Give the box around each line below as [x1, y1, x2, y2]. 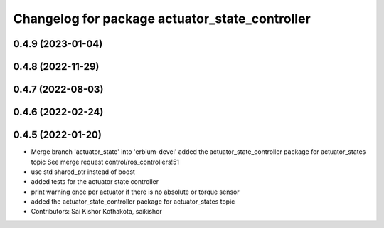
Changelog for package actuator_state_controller [13, 11, 311, 26]
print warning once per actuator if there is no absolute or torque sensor [31, 187, 240, 196]
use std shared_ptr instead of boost [31, 167, 135, 176]
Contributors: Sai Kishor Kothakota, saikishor [31, 207, 163, 216]
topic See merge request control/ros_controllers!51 [31, 157, 179, 166]
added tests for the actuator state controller [31, 177, 159, 186]
